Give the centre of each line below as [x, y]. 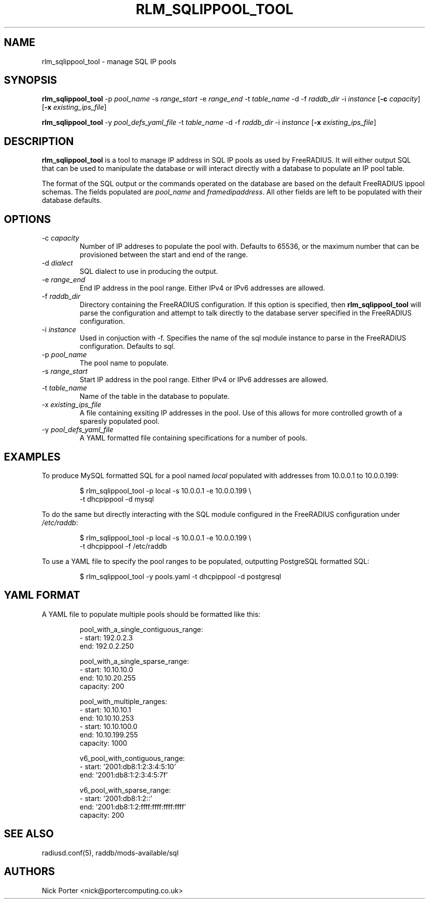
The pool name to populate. [124, 363]
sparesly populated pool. [119, 421]
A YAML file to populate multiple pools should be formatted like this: [151, 614]
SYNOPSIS [31, 80]
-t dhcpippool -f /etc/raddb [123, 546]
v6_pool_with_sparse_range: [125, 790]
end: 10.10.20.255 [108, 678]
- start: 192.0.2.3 [106, 637]
